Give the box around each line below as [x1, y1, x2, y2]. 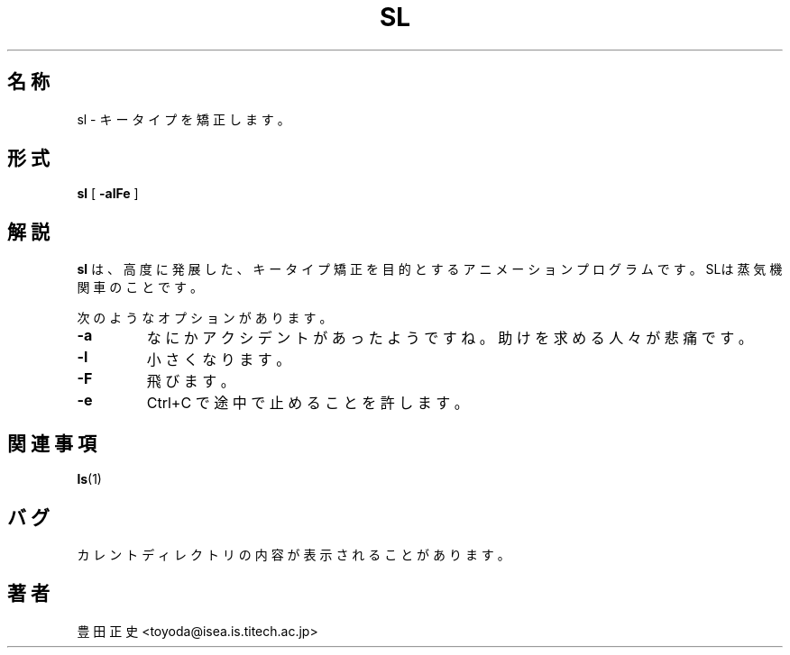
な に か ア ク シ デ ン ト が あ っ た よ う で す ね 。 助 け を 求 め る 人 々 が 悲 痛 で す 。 [146, 329, 753, 348]
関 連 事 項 [7, 432, 96, 455]
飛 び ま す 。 [146, 372, 235, 391]
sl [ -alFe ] [77, 186, 139, 202]
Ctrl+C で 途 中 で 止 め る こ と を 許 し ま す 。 [146, 394, 469, 413]
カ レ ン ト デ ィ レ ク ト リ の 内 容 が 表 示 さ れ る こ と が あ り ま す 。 [77, 546, 510, 562]
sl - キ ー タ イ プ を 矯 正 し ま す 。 [77, 111, 290, 127]
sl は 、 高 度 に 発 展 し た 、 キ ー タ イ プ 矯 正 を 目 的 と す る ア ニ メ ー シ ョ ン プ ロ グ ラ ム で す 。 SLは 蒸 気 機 [77, 261, 783, 277]
